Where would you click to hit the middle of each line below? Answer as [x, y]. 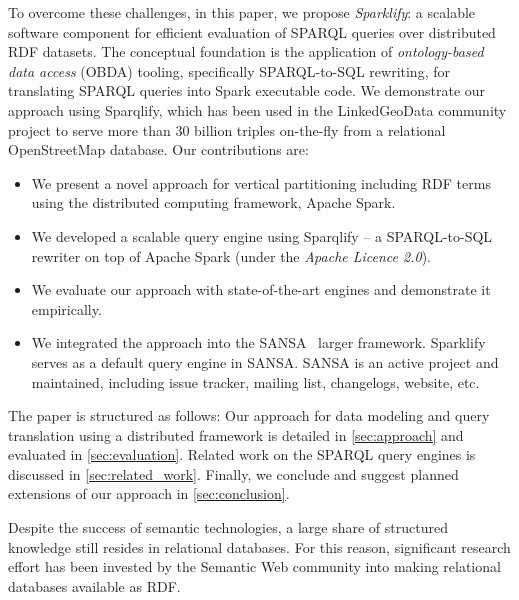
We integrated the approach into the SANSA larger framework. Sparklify [258, 342]
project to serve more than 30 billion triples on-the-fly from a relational [227, 129]
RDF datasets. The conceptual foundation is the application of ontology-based [246, 51]
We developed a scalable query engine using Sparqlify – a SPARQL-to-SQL [262, 235]
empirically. [66, 308]
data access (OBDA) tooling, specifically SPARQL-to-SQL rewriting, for [229, 70]
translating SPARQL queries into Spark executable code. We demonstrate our [247, 90]
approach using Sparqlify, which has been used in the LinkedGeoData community [257, 109]
